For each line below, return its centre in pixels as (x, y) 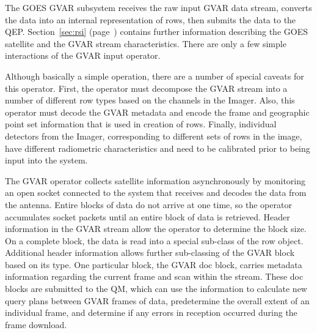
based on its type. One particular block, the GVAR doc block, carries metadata (154, 264)
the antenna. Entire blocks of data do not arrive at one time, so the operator (148, 204)
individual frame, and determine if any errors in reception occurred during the (151, 312)
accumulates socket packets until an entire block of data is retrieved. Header (148, 216)
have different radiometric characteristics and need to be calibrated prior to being (158, 148)
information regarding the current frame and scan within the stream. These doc (154, 276)
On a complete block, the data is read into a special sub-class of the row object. (154, 240)
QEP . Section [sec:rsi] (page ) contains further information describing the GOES (156, 32)
